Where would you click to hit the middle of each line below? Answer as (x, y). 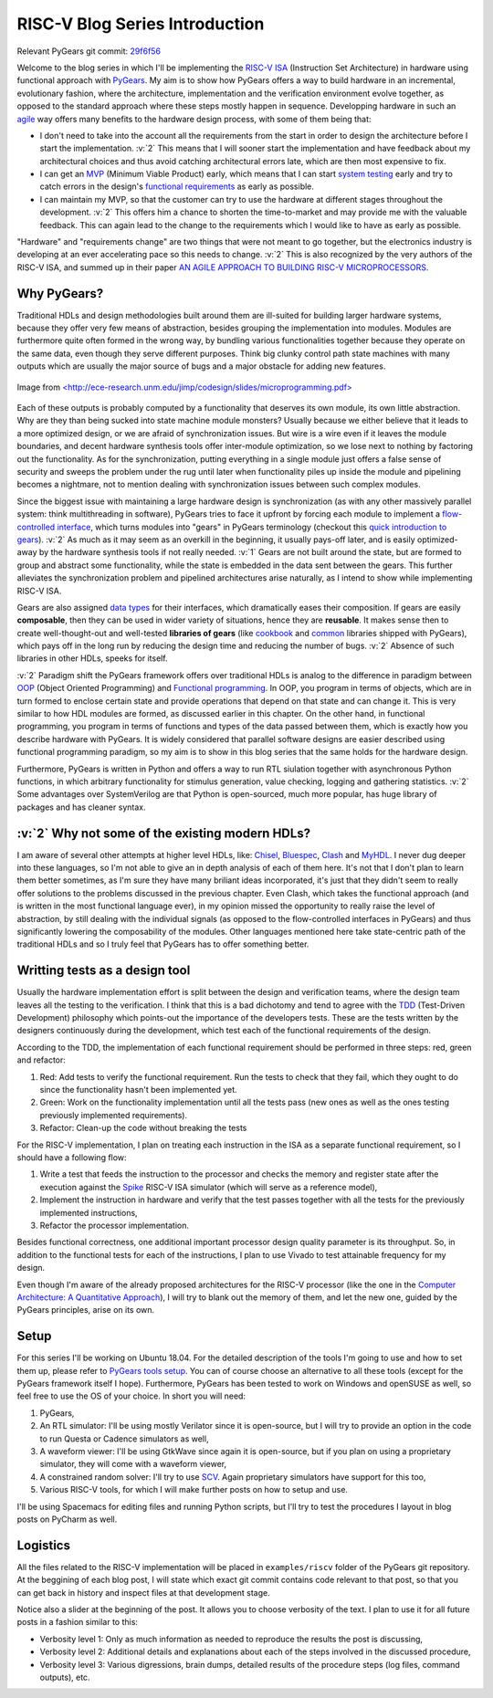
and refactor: (41, 1060)
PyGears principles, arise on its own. (86, 1310)
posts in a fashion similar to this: (78, 1622)
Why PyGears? (60, 293)
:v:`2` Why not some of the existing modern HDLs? (163, 833)
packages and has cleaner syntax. (81, 807)
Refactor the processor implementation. (114, 1225)
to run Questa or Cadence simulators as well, (124, 1439)
